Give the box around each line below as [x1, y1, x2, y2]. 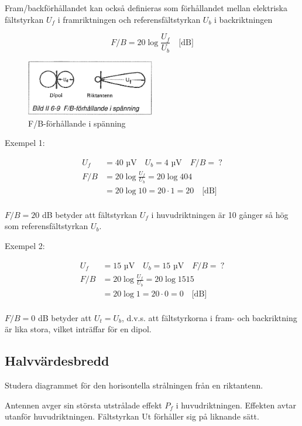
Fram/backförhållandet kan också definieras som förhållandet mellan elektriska [5, 2, 287, 13]
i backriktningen [214, 13, 273, 25]
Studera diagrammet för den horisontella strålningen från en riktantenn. [5, 379, 263, 391]
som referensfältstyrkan [5, 220, 88, 232]
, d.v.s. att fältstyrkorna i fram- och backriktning [121, 311, 297, 323]
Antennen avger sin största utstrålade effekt [5, 398, 162, 411]
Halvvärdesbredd [5, 352, 109, 370]
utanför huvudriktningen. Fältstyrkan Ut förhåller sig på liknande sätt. [5, 410, 259, 422]
